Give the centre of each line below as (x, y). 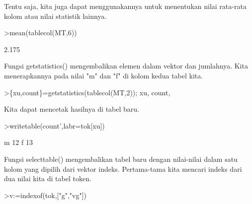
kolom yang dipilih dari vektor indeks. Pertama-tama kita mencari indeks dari (123, 169)
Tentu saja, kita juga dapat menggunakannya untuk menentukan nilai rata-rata (125, 6)
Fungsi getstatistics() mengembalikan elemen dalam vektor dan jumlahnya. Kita (126, 66)
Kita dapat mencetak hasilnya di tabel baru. (72, 109)
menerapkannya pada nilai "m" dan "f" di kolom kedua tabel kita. (104, 75)
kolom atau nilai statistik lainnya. (55, 16)
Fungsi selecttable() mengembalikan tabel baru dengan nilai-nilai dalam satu (121, 159)
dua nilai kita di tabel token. (48, 178)
